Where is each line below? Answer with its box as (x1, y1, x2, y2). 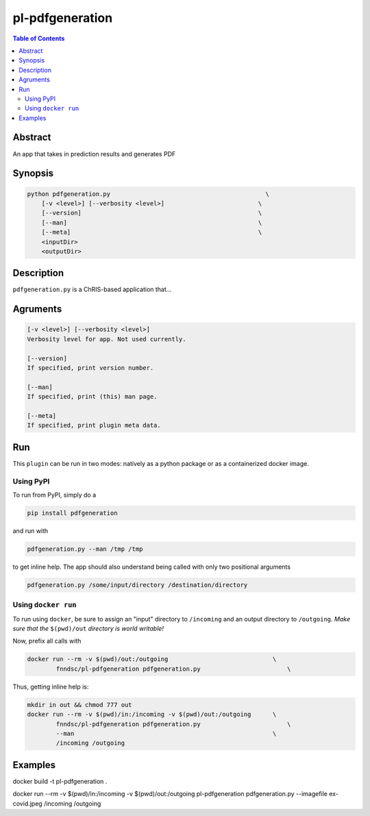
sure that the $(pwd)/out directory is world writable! (12, 624, 164, 633)
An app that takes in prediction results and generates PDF (12, 149, 176, 158)
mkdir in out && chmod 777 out (27, 701, 133, 708)
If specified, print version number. (27, 364, 154, 371)
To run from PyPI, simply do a (12, 491, 97, 499)
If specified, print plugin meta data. (27, 421, 161, 430)
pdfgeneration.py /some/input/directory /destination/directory (27, 581, 248, 589)
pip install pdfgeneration (27, 509, 118, 517)
